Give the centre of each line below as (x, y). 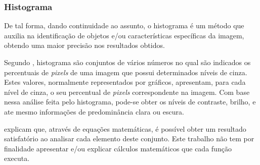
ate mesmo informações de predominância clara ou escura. (94, 111)
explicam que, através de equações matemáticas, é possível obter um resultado (125, 128)
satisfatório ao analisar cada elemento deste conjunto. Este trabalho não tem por (129, 139)
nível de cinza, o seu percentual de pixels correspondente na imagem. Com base (127, 92)
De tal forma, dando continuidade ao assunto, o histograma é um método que (124, 25)
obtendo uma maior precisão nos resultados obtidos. (84, 45)
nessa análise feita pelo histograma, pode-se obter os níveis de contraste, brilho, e (130, 102)
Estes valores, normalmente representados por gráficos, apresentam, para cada (125, 82)
